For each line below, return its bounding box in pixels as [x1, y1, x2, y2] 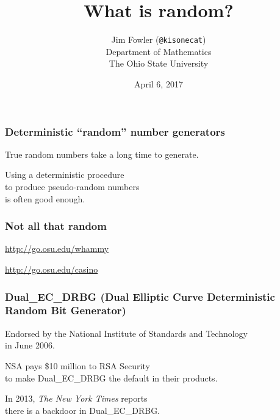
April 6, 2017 [134, 77, 183, 90]
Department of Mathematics [106, 45, 212, 57]
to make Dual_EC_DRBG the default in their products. [5, 371, 218, 384]
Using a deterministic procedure [5, 168, 124, 181]
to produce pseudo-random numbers [5, 180, 140, 193]
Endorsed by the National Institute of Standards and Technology [5, 326, 248, 339]
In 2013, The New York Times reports [5, 392, 148, 405]
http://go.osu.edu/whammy [5, 242, 109, 255]
